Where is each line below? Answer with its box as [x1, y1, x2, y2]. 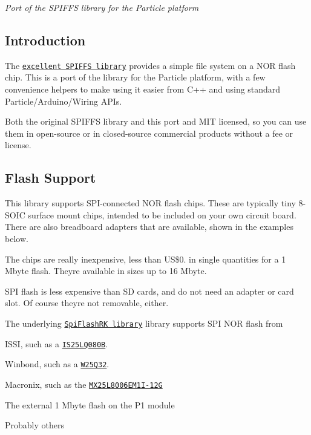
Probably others [5, 419, 64, 431]
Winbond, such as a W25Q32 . [5, 358, 110, 370]
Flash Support [5, 168, 96, 187]
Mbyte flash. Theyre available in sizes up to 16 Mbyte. [5, 264, 207, 277]
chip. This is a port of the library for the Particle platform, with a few [5, 71, 266, 83]
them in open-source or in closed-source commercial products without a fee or [5, 126, 293, 139]
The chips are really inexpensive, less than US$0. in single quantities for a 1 [5, 252, 286, 265]
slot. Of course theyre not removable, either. [5, 296, 169, 309]
